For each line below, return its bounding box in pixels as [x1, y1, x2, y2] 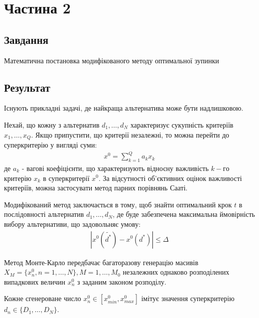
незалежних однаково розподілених [123, 267, 230, 277]
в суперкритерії [43, 172, 90, 183]
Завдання [4, 31, 49, 47]
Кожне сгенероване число [4, 293, 81, 304]
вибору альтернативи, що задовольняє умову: [4, 218, 141, 229]
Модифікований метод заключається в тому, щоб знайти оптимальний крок [4, 199, 232, 209]
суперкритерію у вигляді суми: [4, 140, 97, 150]
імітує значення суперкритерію [141, 293, 235, 304]
